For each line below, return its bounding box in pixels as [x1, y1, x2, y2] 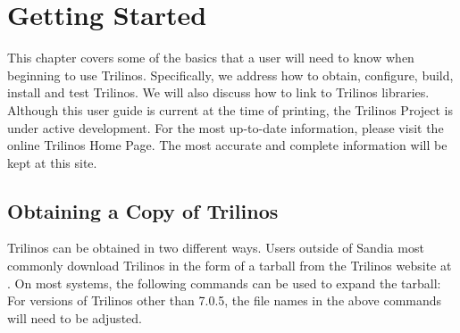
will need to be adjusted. [7, 308, 142, 327]
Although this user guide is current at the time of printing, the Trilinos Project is [7, 100, 454, 119]
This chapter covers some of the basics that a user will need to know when [7, 48, 414, 67]
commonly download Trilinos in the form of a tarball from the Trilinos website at [7, 256, 452, 275]
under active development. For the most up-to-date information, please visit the [7, 118, 444, 137]
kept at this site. [7, 153, 97, 171]
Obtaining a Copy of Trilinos [7, 196, 279, 224]
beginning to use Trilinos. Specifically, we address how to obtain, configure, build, [7, 65, 454, 84]
